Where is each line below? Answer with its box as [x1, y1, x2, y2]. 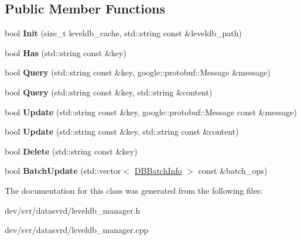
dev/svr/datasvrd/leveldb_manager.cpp [5, 224, 149, 236]
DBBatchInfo [134, 164, 182, 177]
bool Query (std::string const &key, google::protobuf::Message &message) [5, 66, 271, 78]
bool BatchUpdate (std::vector [5, 164, 121, 177]
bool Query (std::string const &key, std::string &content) [5, 85, 213, 98]
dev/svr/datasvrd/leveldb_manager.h [5, 204, 141, 216]
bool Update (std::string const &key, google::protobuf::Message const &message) [5, 105, 297, 118]
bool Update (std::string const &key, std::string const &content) [5, 125, 239, 138]
